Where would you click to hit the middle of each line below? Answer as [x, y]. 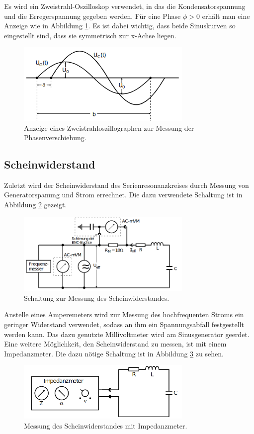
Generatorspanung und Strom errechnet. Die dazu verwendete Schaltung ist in [123, 195]
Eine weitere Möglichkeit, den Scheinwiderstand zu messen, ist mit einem [115, 344]
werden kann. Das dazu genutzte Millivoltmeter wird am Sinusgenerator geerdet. [127, 334]
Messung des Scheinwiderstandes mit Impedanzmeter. [106, 425]
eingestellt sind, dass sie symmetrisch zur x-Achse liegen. [90, 35]
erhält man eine [226, 16]
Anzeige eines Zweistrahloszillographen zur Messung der [109, 128]
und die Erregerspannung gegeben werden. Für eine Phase [92, 16]
